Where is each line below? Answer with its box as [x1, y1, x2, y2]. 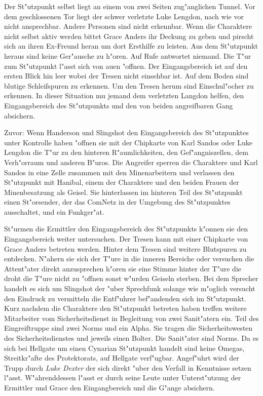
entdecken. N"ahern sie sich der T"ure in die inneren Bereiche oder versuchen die [4, 253, 254, 264]
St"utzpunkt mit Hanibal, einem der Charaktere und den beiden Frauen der [4, 177, 239, 187]
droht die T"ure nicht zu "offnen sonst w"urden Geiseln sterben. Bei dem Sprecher [4, 273, 258, 284]
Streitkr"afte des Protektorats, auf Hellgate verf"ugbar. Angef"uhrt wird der [4, 352, 239, 363]
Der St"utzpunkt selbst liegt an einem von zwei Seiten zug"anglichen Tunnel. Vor [4, 1, 255, 11]
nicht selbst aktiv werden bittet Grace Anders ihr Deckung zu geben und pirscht [4, 30, 254, 41]
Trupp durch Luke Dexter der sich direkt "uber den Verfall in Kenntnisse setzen [4, 362, 251, 373]
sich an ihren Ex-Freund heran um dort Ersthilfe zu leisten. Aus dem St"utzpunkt [4, 41, 258, 51]
